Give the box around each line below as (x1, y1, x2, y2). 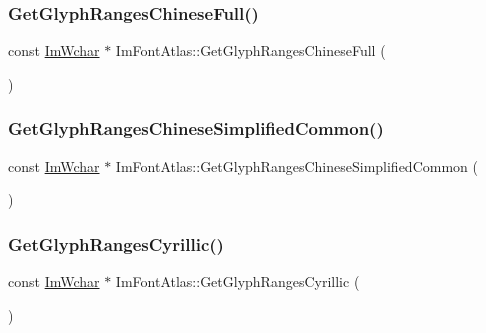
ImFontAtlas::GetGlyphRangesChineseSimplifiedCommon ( (115, 155, 478, 176)
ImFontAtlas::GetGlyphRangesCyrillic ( (115, 271, 360, 292)
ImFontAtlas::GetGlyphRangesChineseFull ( (115, 40, 386, 61)
